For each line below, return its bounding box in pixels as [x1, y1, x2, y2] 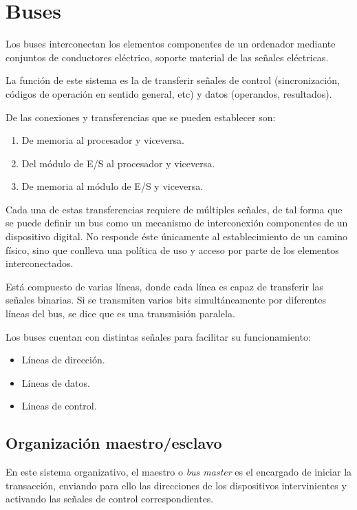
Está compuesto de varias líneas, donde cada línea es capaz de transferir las [6, 279, 324, 293]
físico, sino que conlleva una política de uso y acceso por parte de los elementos [6, 242, 339, 257]
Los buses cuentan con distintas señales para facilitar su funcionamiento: [6, 329, 311, 343]
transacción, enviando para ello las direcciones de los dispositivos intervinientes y [6, 478, 347, 492]
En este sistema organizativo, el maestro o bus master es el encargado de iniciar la [6, 465, 352, 479]
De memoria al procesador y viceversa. [21, 133, 184, 147]
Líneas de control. [21, 399, 97, 413]
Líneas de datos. [21, 375, 90, 390]
